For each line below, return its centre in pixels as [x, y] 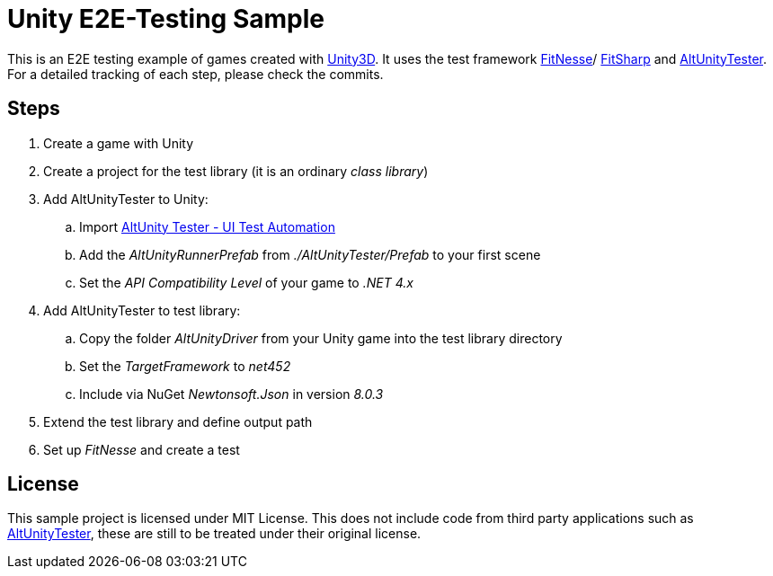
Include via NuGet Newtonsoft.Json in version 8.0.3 [231, 394]
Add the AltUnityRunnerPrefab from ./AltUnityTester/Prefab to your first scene [310, 254]
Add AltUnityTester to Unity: [126, 199]
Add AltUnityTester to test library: [142, 310]
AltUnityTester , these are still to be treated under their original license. [214, 534]
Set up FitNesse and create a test [142, 449]
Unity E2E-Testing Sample [166, 19]
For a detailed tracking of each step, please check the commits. [195, 74]
